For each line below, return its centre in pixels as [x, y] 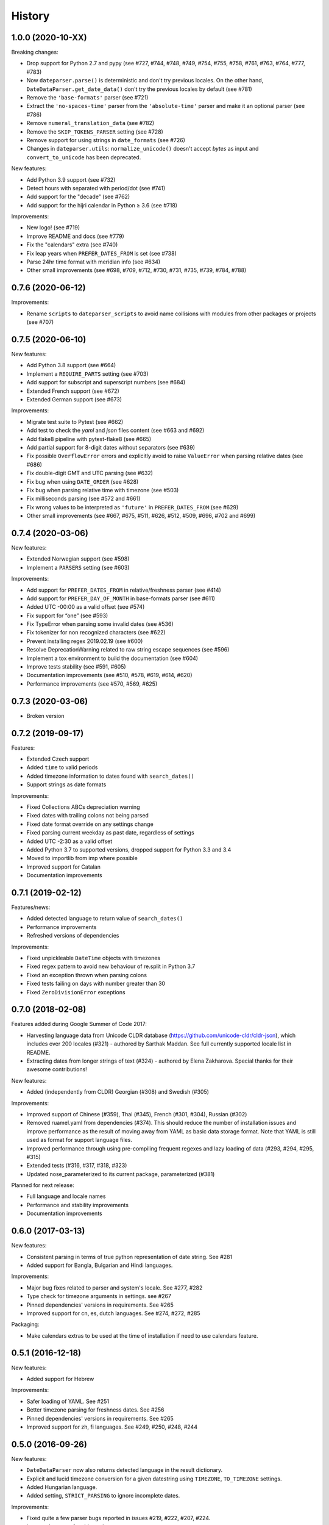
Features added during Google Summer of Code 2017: [79, 1024]
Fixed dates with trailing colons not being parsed [88, 816]
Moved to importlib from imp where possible [82, 858]
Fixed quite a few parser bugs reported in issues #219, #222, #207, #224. [119, 1518]
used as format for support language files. [79, 1140]
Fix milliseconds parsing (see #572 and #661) [83, 499]
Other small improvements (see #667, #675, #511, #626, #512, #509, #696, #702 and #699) [141, 516]
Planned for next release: [43, 1185]
